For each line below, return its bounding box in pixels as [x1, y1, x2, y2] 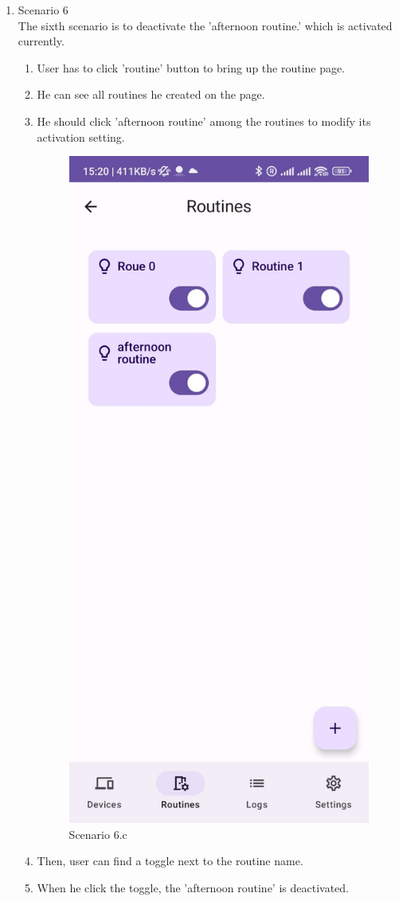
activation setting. [37, 128, 125, 145]
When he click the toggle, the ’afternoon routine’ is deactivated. [37, 879, 349, 895]
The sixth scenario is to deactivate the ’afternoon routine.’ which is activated [18, 17, 393, 33]
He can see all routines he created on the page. [37, 86, 265, 103]
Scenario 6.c [68, 825, 127, 842]
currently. [18, 33, 65, 49]
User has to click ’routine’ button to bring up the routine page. [37, 59, 346, 76]
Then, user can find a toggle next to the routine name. [37, 852, 303, 869]
